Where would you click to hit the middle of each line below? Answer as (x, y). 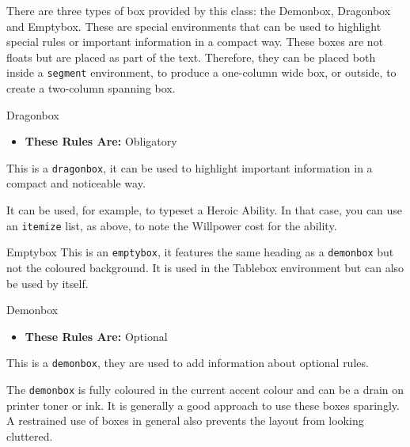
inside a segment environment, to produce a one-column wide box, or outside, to (201, 72)
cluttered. (30, 436)
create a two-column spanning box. (91, 88)
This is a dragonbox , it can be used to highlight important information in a (190, 167)
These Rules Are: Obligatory (101, 141)
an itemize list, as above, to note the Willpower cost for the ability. (172, 225)
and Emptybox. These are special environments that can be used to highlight (194, 26)
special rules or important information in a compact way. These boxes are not (195, 42)
